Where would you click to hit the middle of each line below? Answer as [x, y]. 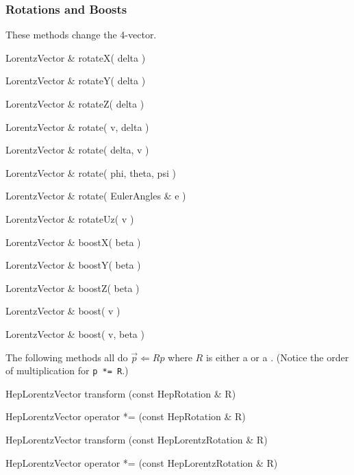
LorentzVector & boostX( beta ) [73, 242]
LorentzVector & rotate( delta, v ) [77, 150]
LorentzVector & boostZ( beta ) [73, 288]
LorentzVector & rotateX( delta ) [76, 57]
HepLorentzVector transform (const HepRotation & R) [121, 393]
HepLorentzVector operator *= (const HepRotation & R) [126, 416]
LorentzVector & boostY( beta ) [73, 265]
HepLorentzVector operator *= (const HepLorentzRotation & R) [142, 462]
